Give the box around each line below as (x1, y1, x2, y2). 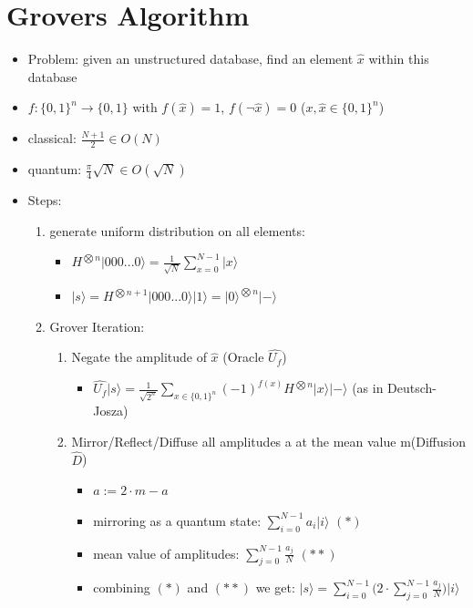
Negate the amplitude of (71, 347, 207, 366)
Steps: (27, 191, 62, 210)
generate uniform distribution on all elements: (49, 221, 305, 240)
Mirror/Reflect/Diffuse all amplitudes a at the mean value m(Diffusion (71, 431, 466, 450)
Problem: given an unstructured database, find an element (27, 49, 354, 68)
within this (368, 49, 429, 68)
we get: (255, 578, 295, 597)
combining (93, 578, 150, 597)
